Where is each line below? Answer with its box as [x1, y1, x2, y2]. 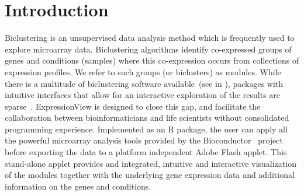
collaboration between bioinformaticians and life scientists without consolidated [5, 111, 289, 124]
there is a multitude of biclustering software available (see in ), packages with [5, 77, 284, 89]
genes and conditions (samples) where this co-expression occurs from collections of [5, 54, 299, 66]
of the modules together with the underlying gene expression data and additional [5, 169, 295, 181]
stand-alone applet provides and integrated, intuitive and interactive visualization [5, 157, 296, 169]
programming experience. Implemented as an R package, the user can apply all [5, 123, 288, 135]
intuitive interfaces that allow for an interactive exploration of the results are [5, 89, 281, 101]
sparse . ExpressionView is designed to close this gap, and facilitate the [5, 100, 261, 112]
